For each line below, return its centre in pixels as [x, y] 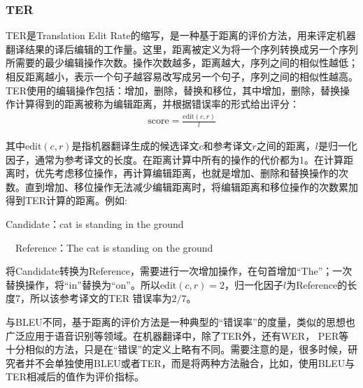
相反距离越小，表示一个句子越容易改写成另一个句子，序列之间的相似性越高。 [182, 76]
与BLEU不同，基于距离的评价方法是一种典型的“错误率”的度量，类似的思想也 [180, 321]
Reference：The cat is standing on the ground [114, 247]
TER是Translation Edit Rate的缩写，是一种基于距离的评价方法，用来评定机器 [181, 35]
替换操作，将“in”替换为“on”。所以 [83, 284]
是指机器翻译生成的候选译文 [135, 146]
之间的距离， [286, 146]
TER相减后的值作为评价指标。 [75, 376]
